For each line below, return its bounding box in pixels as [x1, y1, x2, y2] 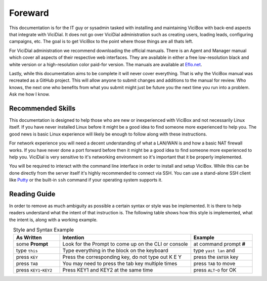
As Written [16, 234, 42, 241]
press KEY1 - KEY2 [16, 266, 52, 273]
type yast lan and [193, 247, 235, 254]
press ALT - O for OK [193, 266, 237, 273]
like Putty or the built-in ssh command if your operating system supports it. [9, 177, 163, 183]
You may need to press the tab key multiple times [62, 260, 178, 267]
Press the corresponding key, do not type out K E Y [62, 253, 182, 260]
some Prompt [16, 240, 48, 247]
